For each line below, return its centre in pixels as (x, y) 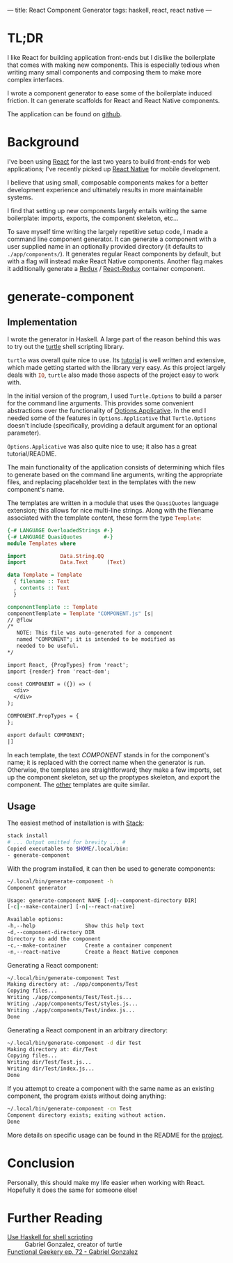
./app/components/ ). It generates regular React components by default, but (114, 254)
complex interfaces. (36, 79)
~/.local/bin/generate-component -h (60, 881)
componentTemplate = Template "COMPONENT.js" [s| (81, 613)
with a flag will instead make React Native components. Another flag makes (115, 261)
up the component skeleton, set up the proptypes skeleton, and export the (114, 777)
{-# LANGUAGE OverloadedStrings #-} (60, 530)
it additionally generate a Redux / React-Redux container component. (106, 268)
